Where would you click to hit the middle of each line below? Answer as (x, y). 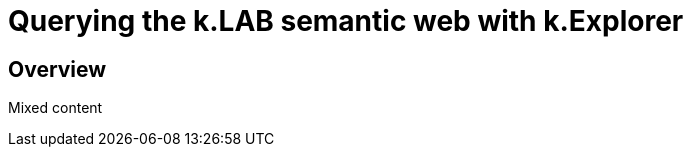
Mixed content (55, 108)
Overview (57, 69)
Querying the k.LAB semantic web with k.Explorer (346, 21)
